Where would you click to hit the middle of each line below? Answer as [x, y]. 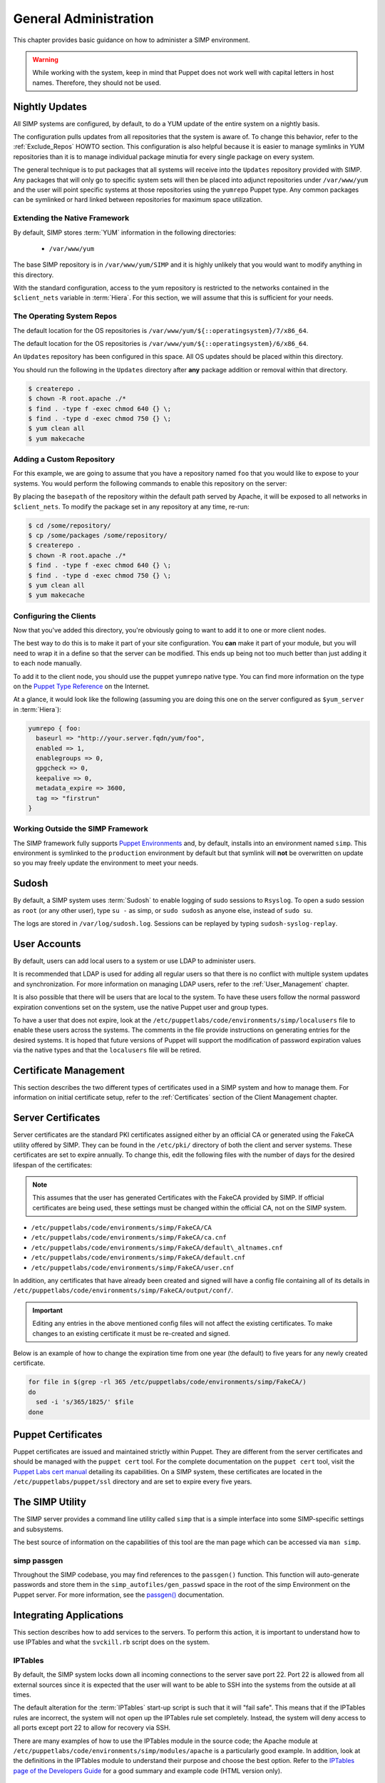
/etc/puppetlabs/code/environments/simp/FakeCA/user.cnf [133, 1267]
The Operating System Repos [65, 316]
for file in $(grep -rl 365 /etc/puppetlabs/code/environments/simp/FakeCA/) [167, 1382]
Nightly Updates [50, 107]
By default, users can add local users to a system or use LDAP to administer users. [134, 961]
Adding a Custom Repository [64, 459]
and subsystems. [38, 1529]
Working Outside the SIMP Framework [81, 829]
